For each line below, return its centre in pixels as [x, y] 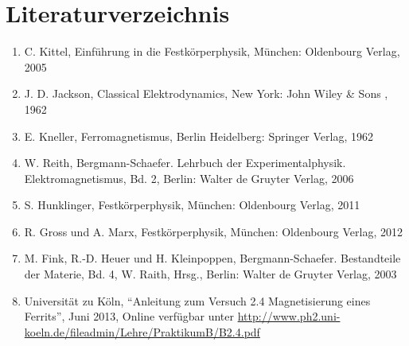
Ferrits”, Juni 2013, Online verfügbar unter [129, 316]
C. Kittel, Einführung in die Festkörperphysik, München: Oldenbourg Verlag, [212, 51]
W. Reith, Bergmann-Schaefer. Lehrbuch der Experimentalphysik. [185, 163]
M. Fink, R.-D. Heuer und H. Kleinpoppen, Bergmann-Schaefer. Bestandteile [212, 258]
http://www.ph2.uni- [289, 316]
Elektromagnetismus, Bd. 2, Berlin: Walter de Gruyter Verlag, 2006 [189, 178]
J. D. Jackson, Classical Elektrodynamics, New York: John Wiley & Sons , [206, 93]
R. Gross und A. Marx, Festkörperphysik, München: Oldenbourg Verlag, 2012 [213, 231]
